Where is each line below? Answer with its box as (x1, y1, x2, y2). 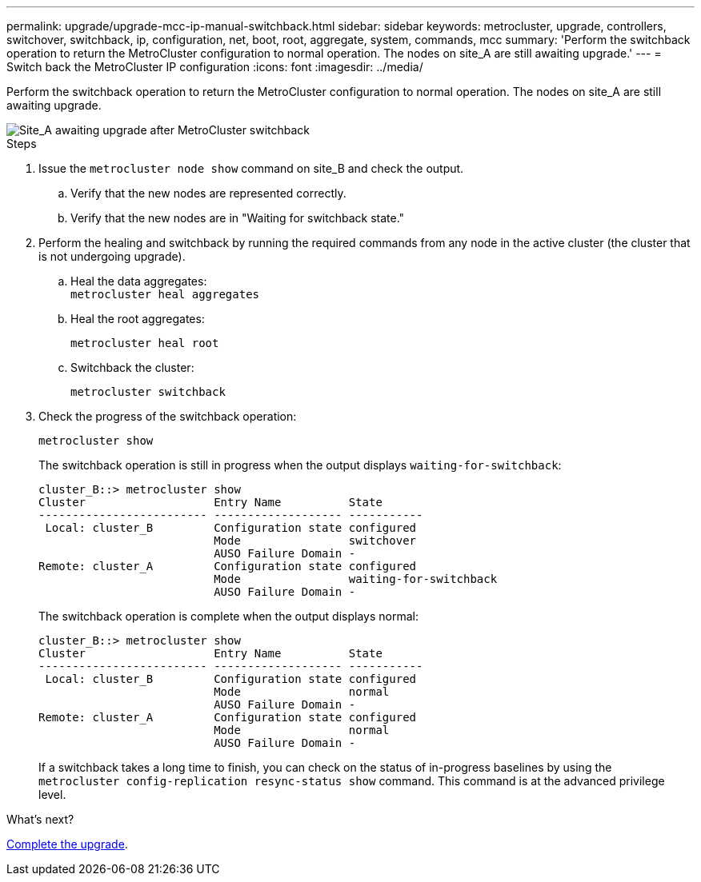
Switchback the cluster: (70, 361, 194, 374)
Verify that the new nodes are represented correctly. (70, 186, 346, 200)
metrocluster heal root (70, 337, 219, 349)
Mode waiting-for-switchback (214, 573, 498, 585)
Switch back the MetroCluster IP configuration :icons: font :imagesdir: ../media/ (6, 60, 423, 74)
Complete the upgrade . (6, 837, 128, 851)
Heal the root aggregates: (70, 312, 205, 325)
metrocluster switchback (70, 385, 226, 398)
